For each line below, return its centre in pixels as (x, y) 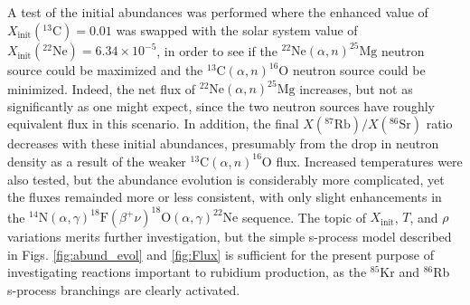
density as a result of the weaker (97, 161)
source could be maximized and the (105, 70)
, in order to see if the (217, 50)
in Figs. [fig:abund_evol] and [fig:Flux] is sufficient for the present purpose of (221, 254)
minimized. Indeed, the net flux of (102, 88)
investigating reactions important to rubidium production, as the (187, 272)
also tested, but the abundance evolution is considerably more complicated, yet (226, 179)
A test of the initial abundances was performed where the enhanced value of (218, 12)
